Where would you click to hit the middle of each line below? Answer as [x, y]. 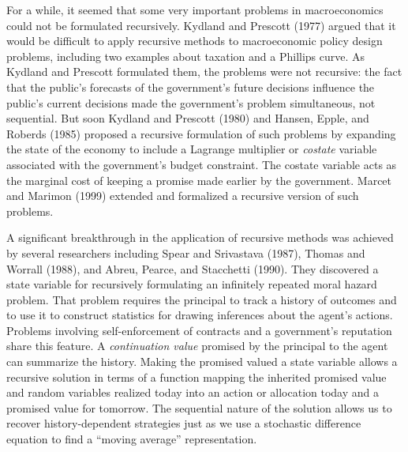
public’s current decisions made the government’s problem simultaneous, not [191, 102]
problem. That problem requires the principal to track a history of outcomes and [202, 299]
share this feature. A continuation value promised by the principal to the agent [197, 346]
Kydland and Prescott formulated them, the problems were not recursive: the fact [204, 72]
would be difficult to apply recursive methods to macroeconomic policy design [195, 41]
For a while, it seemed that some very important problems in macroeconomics [195, 9]
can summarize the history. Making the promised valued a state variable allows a [202, 362]
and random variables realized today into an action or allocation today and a [193, 392]
